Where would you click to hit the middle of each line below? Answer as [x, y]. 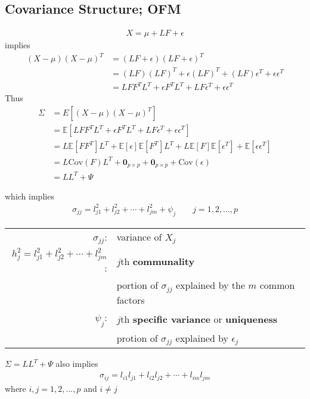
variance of [139, 236]
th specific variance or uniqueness [199, 319]
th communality [158, 261]
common [277, 285]
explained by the [210, 285]
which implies [30, 196]
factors [131, 300]
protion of [137, 338]
